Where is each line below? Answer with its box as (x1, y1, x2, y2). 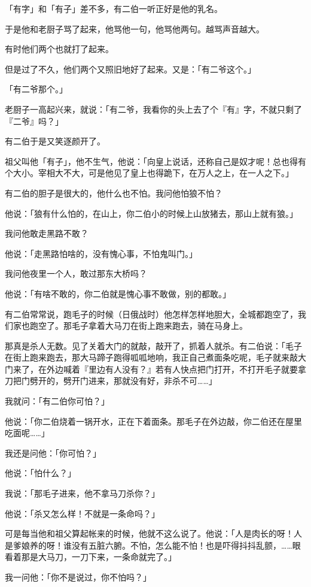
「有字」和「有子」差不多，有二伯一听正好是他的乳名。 (5, 2, 222, 14)
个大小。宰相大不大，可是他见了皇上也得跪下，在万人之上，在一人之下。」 (5, 167, 294, 179)
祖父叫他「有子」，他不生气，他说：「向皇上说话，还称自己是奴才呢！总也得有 (5, 155, 306, 167)
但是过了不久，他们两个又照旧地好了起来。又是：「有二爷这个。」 (5, 62, 256, 75)
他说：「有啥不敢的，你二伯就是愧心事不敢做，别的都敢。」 (5, 287, 231, 299)
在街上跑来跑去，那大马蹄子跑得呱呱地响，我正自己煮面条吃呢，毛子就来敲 (5, 351, 298, 364)
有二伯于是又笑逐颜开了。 (5, 135, 105, 147)
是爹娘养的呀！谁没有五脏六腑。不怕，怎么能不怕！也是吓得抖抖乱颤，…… (5, 538, 292, 551)
